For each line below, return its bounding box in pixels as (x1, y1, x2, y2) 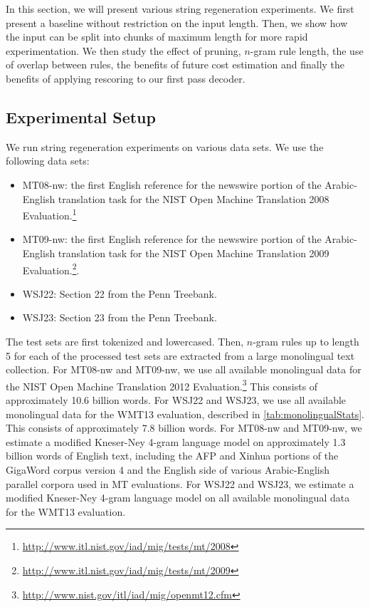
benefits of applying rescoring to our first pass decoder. (6, 71, 245, 85)
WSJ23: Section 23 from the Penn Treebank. (22, 310, 217, 325)
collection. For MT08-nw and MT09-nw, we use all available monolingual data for (6, 362, 361, 377)
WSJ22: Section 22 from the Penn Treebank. (22, 286, 217, 301)
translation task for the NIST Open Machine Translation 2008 (58, 191, 329, 206)
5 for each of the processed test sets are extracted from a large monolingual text (6, 348, 355, 363)
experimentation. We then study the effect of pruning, (6, 43, 241, 58)
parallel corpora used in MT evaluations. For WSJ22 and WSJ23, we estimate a (6, 476, 354, 491)
